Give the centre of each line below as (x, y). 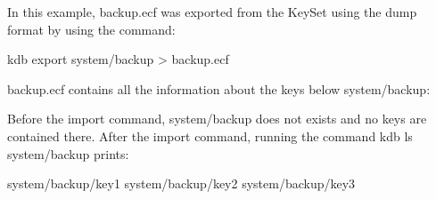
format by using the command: (91, 29)
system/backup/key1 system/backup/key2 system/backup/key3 (181, 183)
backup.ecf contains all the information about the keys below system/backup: (219, 88)
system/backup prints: (68, 153)
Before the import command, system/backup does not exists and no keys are (217, 119)
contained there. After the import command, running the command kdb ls (210, 135)
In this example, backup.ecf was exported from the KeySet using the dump (212, 12)
